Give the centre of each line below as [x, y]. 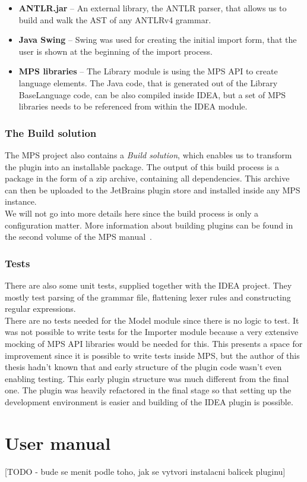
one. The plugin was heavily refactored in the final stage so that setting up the [148, 390]
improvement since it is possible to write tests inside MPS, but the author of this [152, 355]
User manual [58, 442]
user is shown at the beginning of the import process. [115, 51]
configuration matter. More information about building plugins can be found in [149, 225]
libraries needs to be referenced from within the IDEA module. [133, 106]
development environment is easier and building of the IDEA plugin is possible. [149, 401]
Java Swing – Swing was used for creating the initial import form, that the [158, 40]
